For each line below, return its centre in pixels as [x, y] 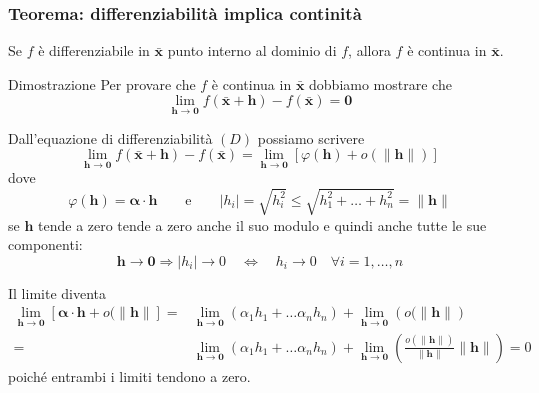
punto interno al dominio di [252, 50]
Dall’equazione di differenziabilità [110, 137]
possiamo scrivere [311, 137]
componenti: [45, 244]
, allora [369, 50]
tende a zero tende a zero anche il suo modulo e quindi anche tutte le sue [262, 224]
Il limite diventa [57, 292]
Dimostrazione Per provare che [102, 83]
